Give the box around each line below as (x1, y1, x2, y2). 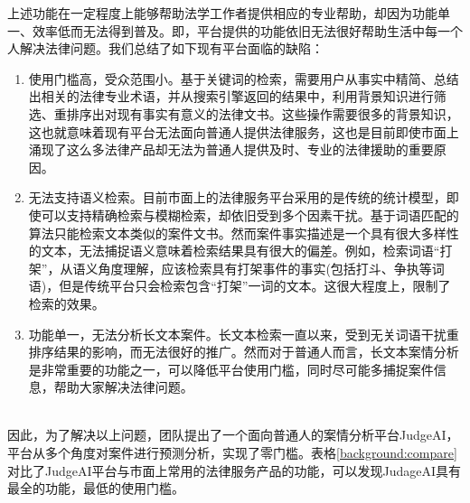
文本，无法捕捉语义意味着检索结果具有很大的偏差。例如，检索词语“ (41, 241, 440, 260)
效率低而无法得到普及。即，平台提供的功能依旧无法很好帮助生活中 (32, 21, 425, 40)
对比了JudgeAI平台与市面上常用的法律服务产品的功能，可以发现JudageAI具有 (7, 461, 462, 480)
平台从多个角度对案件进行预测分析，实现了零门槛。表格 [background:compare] (7, 443, 457, 462)
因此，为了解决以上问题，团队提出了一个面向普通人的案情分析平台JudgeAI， (7, 425, 459, 444)
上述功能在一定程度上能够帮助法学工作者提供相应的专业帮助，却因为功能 (7, 4, 437, 22)
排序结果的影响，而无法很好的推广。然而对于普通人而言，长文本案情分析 (28, 342, 459, 361)
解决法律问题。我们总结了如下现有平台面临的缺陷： (19, 39, 324, 58)
